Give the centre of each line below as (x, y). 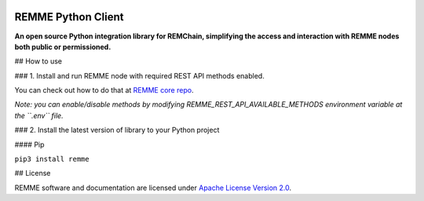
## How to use (38, 61)
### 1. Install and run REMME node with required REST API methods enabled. (139, 75)
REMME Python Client (69, 17)
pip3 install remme (52, 159)
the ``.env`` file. (39, 115)
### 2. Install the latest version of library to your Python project (117, 130)
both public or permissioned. (63, 46)
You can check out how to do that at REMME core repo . (104, 90)
